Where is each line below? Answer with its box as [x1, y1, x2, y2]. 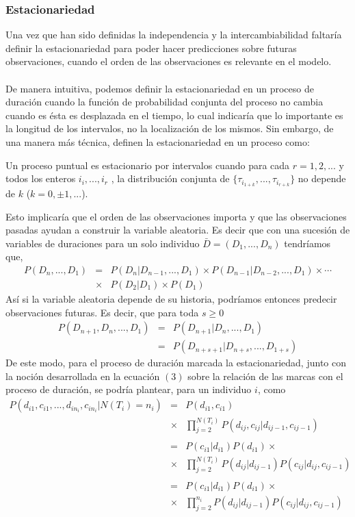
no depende [298, 171, 346, 186]
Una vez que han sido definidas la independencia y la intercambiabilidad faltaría [5, 27, 342, 42]
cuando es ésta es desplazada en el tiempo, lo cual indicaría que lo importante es [5, 108, 343, 122]
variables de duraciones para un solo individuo [5, 236, 200, 250]
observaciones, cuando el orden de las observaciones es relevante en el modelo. [5, 54, 332, 68]
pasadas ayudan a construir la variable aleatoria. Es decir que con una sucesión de [5, 223, 350, 237]
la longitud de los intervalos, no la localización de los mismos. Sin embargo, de [5, 121, 334, 136]
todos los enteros [5, 171, 76, 186]
